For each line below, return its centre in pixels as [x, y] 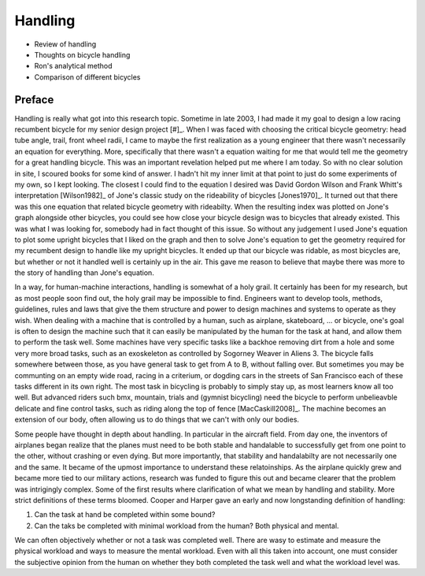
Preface [34, 100]
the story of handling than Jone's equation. [85, 273]
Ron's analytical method [74, 66]
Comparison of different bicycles [87, 77]
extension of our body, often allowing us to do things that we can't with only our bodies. [157, 420]
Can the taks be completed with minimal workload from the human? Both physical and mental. [187, 526]
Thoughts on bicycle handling [82, 54]
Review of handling [65, 44]
